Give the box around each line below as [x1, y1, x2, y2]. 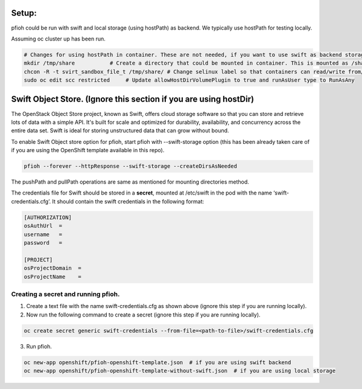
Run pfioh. [26, 342, 52, 350]
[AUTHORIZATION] [24, 214, 72, 220]
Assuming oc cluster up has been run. [11, 35, 106, 42]
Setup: [11, 8, 37, 18]
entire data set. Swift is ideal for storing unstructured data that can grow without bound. [11, 127, 229, 134]
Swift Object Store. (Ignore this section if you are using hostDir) [11, 94, 255, 104]
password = [24, 239, 63, 246]
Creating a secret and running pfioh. [11, 290, 120, 298]
